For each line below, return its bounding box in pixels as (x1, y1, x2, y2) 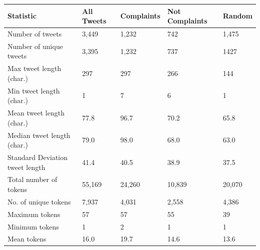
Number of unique (7, 40, 63, 51)
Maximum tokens (7, 208, 60, 219)
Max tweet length (7, 63, 61, 73)
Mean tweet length (7, 107, 64, 118)
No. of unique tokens (7, 196, 71, 206)
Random (222, 10, 252, 21)
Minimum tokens (7, 221, 59, 231)
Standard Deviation (7, 151, 68, 162)
